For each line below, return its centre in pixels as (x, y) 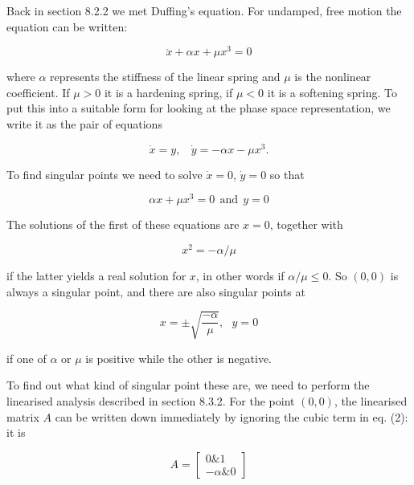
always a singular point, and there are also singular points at (156, 291)
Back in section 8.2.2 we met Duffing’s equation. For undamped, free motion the (204, 10)
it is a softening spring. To (332, 92)
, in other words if (240, 276)
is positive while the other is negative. (178, 358)
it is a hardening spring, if (168, 92)
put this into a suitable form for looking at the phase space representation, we (199, 108)
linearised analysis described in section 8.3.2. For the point (151, 400)
